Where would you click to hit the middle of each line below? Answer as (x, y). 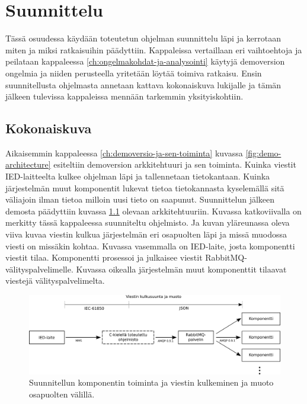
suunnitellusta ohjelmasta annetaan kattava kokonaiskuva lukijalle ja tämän (143, 84)
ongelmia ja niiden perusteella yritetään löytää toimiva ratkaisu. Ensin (134, 73)
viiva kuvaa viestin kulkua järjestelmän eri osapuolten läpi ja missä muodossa (146, 234)
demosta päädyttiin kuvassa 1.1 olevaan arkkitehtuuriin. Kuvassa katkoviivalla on (153, 211)
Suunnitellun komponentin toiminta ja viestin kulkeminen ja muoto (151, 382)
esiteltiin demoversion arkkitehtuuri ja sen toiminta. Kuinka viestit (175, 164)
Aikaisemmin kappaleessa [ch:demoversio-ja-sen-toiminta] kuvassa (124, 153)
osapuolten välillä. (62, 394)
